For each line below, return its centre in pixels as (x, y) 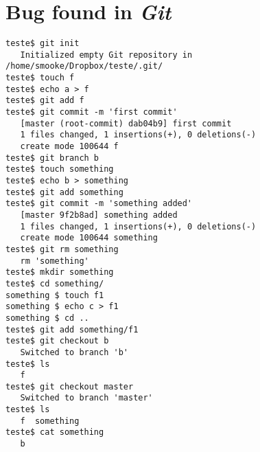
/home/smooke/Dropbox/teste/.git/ (84, 66)
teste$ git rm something (62, 249)
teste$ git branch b (52, 158)
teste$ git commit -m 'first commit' (92, 112)
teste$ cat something (55, 432)
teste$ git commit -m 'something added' (99, 204)
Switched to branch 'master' (86, 398)
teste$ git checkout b (57, 341)
